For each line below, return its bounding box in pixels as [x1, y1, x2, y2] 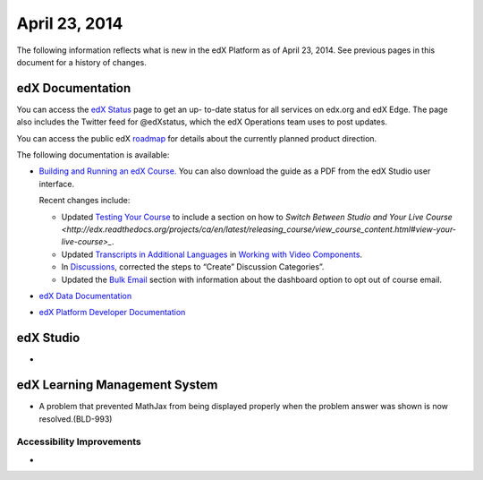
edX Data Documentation [38, 290, 132, 301]
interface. [38, 178, 75, 189]
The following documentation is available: [16, 150, 170, 160]
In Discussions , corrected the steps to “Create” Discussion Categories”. [61, 261, 325, 272]
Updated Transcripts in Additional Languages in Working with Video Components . [61, 249, 362, 260]
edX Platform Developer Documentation [38, 307, 186, 318]
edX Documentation [16, 81, 131, 96]
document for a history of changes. [16, 56, 147, 67]
